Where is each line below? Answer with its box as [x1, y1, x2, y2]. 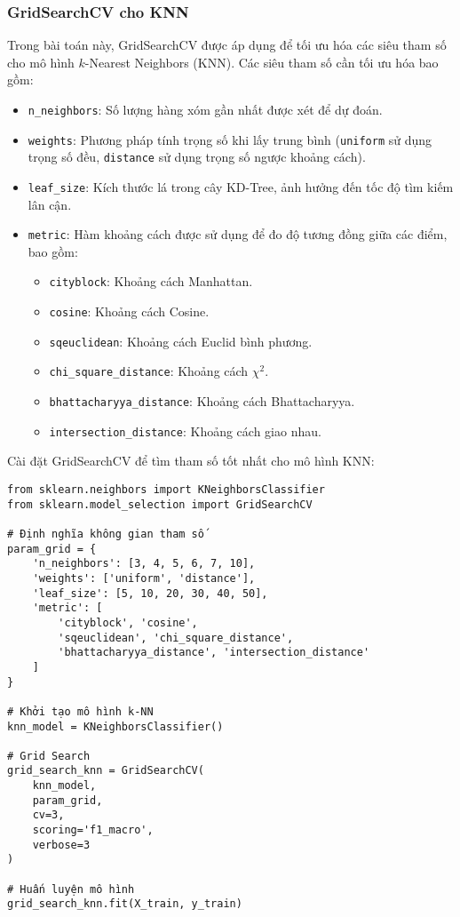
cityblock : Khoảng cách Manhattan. [49, 272, 253, 291]
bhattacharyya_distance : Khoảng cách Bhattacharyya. [49, 392, 355, 411]
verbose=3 [32, 838, 91, 851]
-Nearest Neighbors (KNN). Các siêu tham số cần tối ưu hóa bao [84, 52, 439, 71]
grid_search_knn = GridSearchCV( [7, 764, 204, 777]
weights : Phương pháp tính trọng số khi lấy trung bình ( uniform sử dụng [28, 130, 432, 148]
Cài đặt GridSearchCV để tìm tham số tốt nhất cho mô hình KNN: [7, 451, 375, 470]
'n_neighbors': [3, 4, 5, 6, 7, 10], [32, 557, 256, 570]
